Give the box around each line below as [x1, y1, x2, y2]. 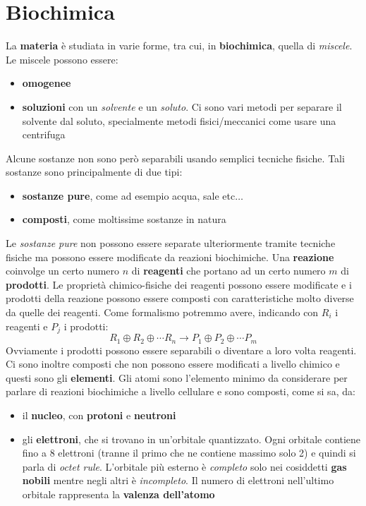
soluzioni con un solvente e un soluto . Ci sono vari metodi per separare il [22, 99, 342, 114]
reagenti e [6, 318, 48, 333]
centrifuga [22, 127, 66, 142]
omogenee [22, 76, 71, 90]
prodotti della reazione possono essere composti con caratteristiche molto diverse [6, 291, 354, 306]
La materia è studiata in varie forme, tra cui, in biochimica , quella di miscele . [6, 38, 353, 53]
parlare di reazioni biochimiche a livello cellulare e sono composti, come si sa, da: [6, 384, 355, 399]
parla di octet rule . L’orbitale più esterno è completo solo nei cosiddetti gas [22, 459, 347, 474]
